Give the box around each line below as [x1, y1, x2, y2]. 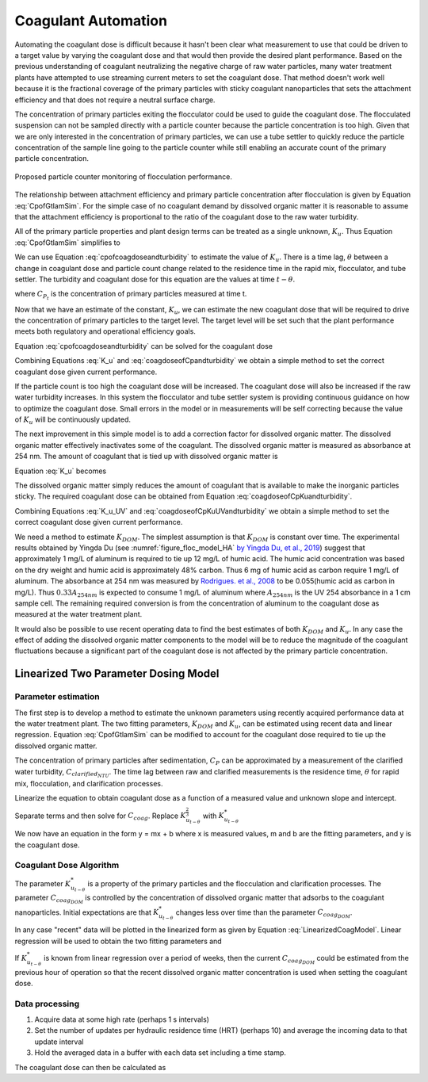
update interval [34, 1037, 84, 1046]
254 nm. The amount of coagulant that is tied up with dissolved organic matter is [14, 452, 278, 461]
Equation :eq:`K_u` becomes [14, 466, 107, 476]
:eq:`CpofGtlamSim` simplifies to [14, 238, 120, 247]
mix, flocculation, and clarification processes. [14, 778, 163, 788]
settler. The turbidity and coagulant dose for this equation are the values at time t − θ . [14, 274, 296, 284]
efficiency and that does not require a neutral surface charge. [14, 95, 216, 105]
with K [202, 811, 225, 820]
